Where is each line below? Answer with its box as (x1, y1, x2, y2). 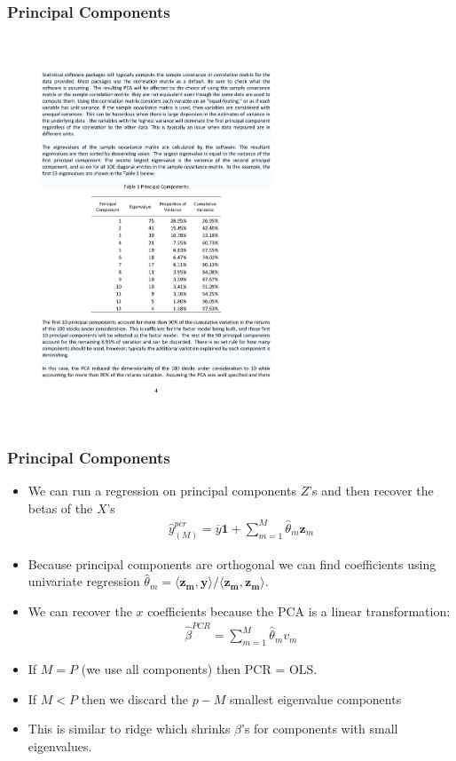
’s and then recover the (309, 481, 434, 499)
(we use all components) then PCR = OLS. (81, 659, 318, 678)
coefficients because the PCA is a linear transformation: (147, 601, 451, 620)
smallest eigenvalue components (230, 689, 402, 708)
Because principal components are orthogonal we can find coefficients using (28, 554, 436, 573)
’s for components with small (241, 719, 398, 738)
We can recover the (28, 601, 132, 620)
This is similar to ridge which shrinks (28, 719, 231, 738)
